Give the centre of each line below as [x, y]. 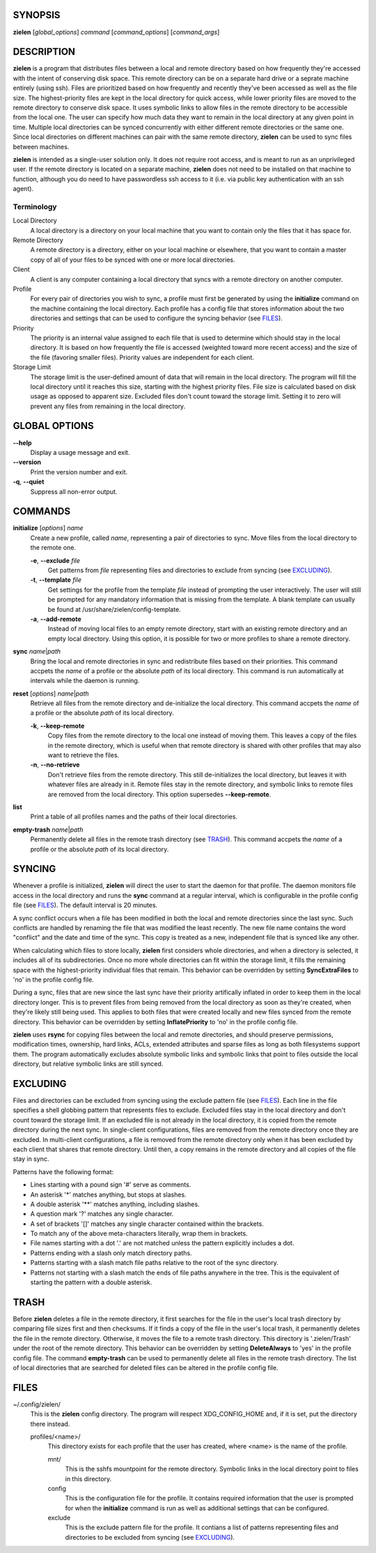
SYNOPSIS [37, 15]
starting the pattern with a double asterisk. [91, 1282]
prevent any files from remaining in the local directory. [108, 406]
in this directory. [88, 1478]
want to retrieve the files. [84, 755]
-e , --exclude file [55, 560]
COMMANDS [42, 512]
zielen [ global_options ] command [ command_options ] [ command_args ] [116, 32]
